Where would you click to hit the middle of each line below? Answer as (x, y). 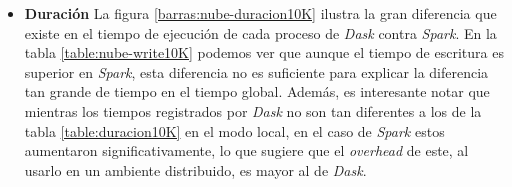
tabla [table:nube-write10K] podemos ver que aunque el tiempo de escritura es (264, 52)
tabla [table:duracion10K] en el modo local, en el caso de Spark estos (234, 130)
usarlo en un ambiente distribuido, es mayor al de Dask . (195, 169)
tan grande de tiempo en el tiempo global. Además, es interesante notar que (257, 91)
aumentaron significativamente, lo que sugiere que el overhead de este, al (246, 150)
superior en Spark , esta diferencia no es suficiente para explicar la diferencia (256, 71)
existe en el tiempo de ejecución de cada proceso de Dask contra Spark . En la (260, 32)
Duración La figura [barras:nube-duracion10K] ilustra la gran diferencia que (260, 13)
